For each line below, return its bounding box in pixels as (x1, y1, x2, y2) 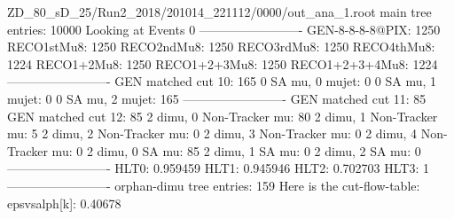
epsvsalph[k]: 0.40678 (7, 193, 121, 212)
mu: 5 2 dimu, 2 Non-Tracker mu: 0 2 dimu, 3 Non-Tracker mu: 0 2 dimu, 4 (7, 124, 418, 143)
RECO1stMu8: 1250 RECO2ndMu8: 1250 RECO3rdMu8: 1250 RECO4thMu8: (7, 37, 435, 56)
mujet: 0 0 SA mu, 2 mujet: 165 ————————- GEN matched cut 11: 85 (7, 89, 427, 107)
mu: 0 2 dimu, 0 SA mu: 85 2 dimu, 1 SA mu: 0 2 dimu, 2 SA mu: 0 (51, 141, 421, 160)
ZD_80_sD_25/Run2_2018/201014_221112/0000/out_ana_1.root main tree (7, 3, 432, 20)
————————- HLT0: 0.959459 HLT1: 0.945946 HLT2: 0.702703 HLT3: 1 (7, 159, 429, 177)
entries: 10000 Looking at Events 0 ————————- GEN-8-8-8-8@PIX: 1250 (7, 20, 441, 38)
